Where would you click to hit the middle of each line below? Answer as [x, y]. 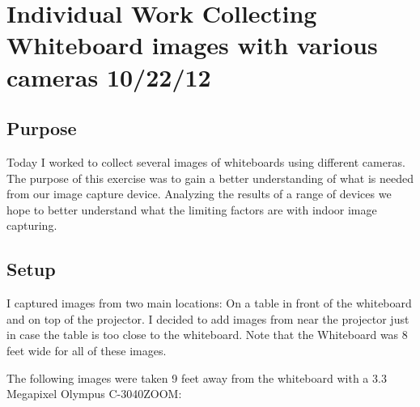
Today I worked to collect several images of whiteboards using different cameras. [206, 161]
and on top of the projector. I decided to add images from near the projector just [208, 318]
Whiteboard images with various [192, 45]
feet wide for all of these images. [87, 350]
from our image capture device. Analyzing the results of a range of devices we [199, 194]
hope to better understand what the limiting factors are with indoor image [192, 209]
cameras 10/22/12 [109, 76]
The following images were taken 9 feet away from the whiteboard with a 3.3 [197, 377]
